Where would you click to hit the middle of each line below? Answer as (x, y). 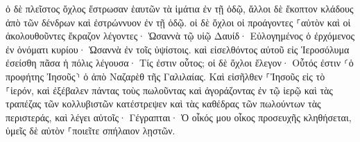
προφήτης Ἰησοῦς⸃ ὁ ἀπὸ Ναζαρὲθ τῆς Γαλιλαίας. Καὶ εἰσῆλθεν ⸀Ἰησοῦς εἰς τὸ (165, 76)
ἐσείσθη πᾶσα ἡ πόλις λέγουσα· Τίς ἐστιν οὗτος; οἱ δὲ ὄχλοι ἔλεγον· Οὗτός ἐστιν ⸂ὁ (180, 63)
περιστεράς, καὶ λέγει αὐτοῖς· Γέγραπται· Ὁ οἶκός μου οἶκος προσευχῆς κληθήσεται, (179, 117)
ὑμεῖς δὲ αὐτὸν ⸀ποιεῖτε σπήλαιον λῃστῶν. (91, 131)
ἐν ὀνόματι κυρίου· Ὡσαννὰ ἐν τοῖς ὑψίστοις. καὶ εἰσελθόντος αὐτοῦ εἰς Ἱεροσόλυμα (178, 49)
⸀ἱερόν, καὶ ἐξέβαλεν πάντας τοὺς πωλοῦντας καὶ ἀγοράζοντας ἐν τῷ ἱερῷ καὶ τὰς (169, 90)
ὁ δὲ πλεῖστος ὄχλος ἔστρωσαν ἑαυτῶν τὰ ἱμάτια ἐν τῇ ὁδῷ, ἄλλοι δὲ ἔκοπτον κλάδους (180, 8)
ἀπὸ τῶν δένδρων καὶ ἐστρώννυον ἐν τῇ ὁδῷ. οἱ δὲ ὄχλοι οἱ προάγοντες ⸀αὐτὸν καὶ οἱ (178, 22)
